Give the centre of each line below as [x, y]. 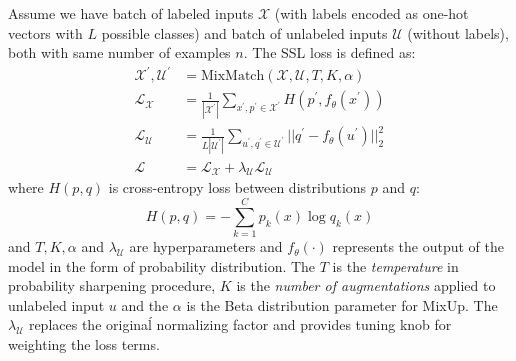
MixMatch [232, 76]
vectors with [45, 32]
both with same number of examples [119, 52]
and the [145, 304]
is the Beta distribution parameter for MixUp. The [342, 304]
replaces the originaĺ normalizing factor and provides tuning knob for [240, 324]
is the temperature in [395, 265]
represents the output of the [418, 246]
